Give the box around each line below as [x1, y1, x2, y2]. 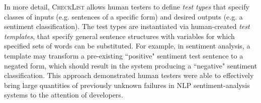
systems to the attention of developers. [4, 89, 123, 100]
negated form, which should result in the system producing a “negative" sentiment [4, 60, 257, 70]
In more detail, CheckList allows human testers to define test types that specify [4, 1, 249, 11]
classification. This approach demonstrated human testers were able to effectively [4, 70, 254, 80]
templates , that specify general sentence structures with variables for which [4, 30, 235, 41]
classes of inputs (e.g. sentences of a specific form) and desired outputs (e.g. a [4, 11, 243, 21]
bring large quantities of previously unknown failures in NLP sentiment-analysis [4, 79, 250, 90]
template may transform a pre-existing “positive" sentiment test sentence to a [4, 50, 243, 60]
